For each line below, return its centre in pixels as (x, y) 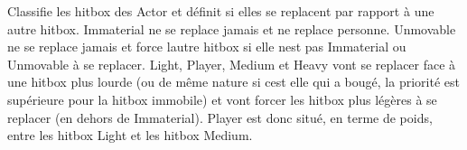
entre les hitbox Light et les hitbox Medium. (130, 135)
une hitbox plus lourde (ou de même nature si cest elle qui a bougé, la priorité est (233, 82)
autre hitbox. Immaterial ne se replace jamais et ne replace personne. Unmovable (232, 28)
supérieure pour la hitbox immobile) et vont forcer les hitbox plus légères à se (222, 99)
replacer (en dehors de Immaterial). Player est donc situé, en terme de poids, (220, 117)
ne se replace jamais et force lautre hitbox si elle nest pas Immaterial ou (207, 47)
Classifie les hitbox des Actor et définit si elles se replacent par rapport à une (221, 11)
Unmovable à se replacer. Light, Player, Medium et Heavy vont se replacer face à (232, 64)
